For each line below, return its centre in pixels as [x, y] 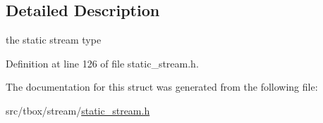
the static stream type [54, 40]
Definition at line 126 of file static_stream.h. [102, 63]
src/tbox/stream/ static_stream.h [78, 110]
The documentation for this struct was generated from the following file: [162, 87]
